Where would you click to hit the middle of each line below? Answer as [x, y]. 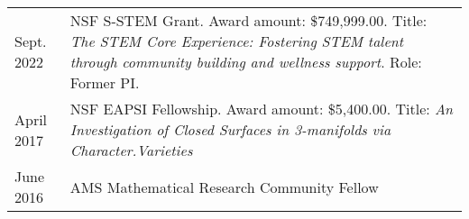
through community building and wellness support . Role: [246, 62]
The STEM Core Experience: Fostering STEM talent [237, 41]
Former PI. [105, 82]
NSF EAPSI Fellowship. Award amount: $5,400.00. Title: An [262, 109]
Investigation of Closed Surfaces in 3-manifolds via [230, 129]
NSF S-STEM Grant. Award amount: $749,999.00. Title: [248, 20]
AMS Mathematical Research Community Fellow [224, 187]
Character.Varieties [131, 150]
